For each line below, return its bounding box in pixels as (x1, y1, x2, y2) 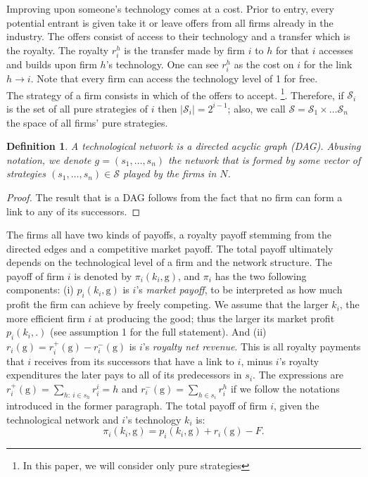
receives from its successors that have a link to (34, 353, 234, 368)
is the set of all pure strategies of (6, 101, 148, 115)
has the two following (215, 268, 307, 283)
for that (276, 42, 310, 57)
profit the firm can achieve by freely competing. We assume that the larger (6, 297, 329, 312)
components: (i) (6, 282, 74, 297)
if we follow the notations (230, 381, 340, 395)
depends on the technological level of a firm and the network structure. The (6, 255, 333, 269)
